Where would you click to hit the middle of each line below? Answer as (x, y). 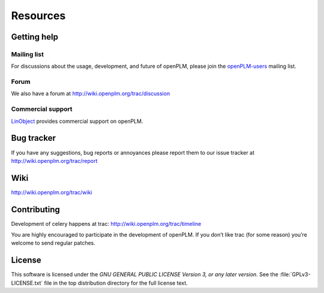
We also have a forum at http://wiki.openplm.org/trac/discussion (91, 93)
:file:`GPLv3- (295, 274)
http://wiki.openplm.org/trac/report (54, 161)
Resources (38, 16)
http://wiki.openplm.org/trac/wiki (52, 192)
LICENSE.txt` (27, 283)
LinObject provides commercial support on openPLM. (77, 121)
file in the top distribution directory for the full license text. (116, 283)
